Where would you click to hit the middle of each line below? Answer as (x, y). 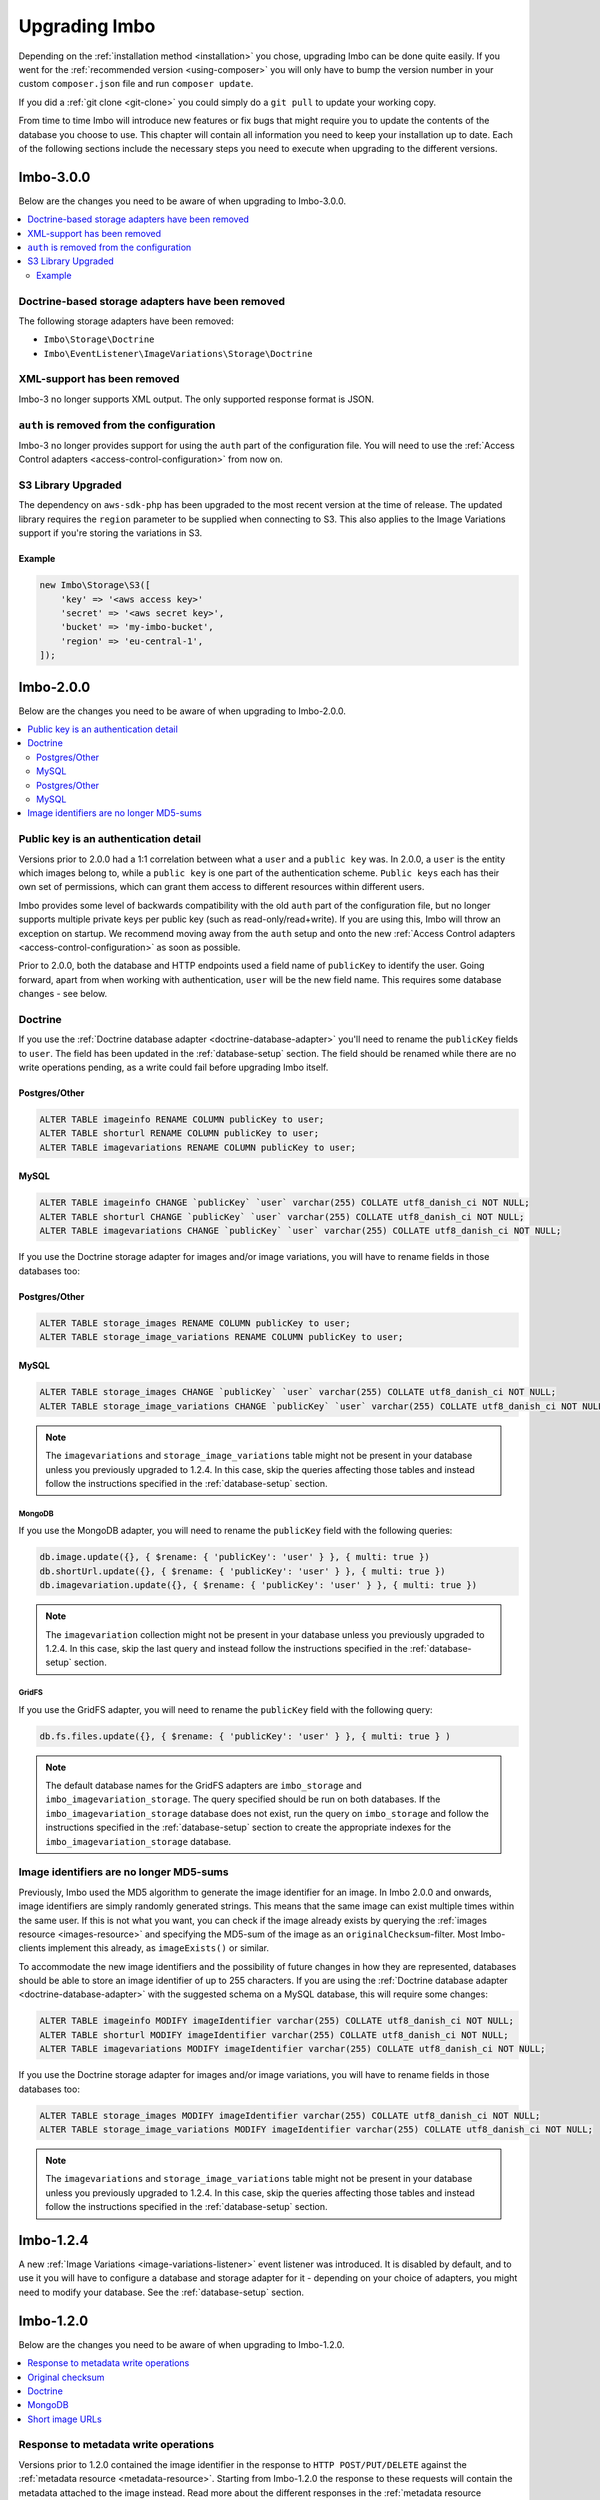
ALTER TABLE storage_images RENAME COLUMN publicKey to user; (195, 1323)
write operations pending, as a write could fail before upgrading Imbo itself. (173, 1067)
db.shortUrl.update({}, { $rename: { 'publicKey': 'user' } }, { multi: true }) (242, 1571)
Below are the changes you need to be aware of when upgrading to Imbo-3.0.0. (182, 201)
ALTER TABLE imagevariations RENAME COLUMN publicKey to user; (198, 1147)
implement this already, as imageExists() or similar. (158, 1948)
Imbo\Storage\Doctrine (99, 339)
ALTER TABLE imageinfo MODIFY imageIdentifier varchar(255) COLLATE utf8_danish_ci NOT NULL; (277, 2021)
